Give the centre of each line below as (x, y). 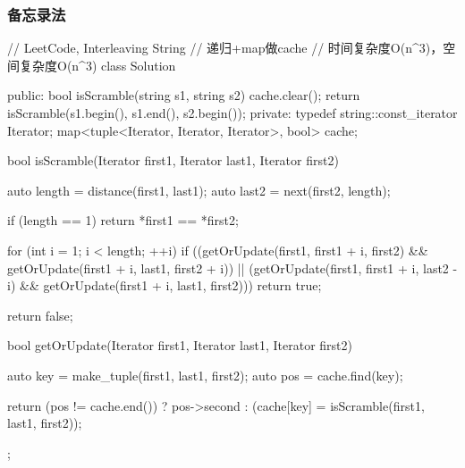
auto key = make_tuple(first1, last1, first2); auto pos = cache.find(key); (205, 375)
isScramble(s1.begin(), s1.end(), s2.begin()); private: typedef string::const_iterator (232, 113)
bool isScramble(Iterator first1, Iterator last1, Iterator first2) (173, 160)
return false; (40, 315)
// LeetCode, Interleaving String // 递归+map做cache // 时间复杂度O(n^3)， (225, 48)
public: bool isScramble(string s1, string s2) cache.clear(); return (184, 95)
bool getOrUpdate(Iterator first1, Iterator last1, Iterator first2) (180, 345)
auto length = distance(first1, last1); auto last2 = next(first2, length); (199, 190)
